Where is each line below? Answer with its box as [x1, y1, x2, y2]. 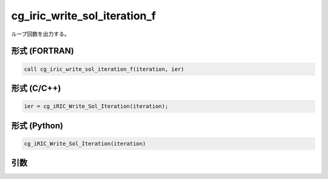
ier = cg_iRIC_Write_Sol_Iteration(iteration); [24, 103, 168, 110]
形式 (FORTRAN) [11, 46, 74, 56]
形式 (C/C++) [11, 83, 61, 93]
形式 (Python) [11, 120, 64, 131]
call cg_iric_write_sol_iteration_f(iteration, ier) [24, 65, 185, 73]
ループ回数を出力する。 [11, 30, 70, 37]
